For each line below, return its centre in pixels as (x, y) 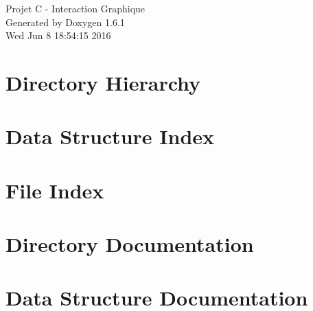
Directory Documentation (130, 244)
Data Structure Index (110, 136)
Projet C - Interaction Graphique (76, 8)
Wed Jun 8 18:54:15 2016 (58, 35)
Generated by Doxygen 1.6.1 (65, 22)
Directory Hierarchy (103, 82)
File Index (55, 190)
